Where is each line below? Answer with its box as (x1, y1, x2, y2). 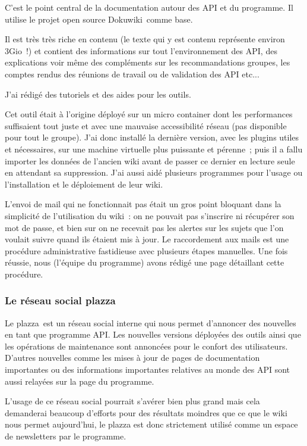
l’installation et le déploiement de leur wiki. (5, 177, 163, 190)
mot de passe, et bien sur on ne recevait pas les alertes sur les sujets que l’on (5, 221, 284, 233)
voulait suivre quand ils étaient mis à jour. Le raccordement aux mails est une (5, 233, 289, 245)
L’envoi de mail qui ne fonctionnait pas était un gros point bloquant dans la (5, 198, 281, 210)
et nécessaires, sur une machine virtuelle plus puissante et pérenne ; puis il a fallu (5, 142, 303, 155)
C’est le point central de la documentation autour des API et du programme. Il (5, 1, 293, 13)
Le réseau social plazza (5, 293, 116, 308)
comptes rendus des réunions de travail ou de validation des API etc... (5, 67, 259, 80)
